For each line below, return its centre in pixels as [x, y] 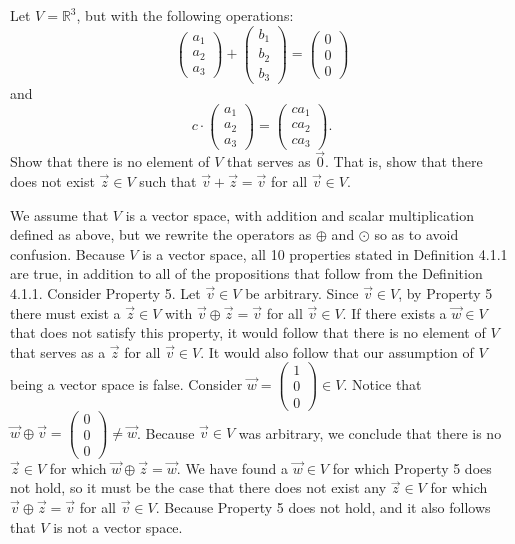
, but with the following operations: [185, 15]
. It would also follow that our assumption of [337, 351]
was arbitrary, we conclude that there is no [370, 432]
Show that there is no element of [110, 161]
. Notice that [382, 383]
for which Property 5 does [412, 467]
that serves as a [58, 351]
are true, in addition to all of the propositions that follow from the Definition [246, 273]
